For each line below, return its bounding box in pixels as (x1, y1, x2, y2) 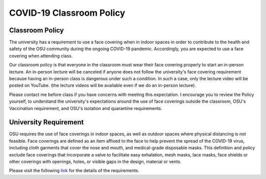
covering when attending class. (9, 53, 73, 59)
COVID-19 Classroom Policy (9, 7, 126, 18)
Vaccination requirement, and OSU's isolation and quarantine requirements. (9, 105, 163, 111)
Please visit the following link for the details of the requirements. (9, 168, 140, 174)
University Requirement (9, 118, 84, 126)
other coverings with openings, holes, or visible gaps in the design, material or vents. (9, 159, 182, 165)
